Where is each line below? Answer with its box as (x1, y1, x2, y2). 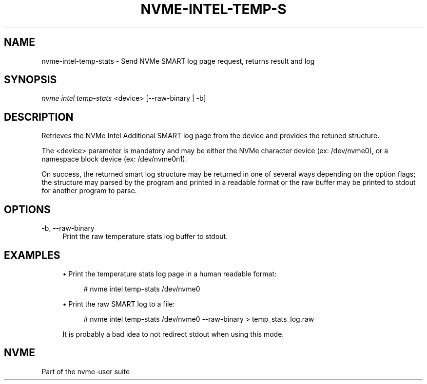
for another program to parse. (41, 186, 137, 195)
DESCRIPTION (4, 110, 74, 123)
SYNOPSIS (4, 73, 57, 86)
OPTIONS (4, 203, 51, 216)
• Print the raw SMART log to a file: (62, 299, 175, 308)
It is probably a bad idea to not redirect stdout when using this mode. (62, 329, 284, 338)
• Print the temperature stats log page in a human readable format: (62, 269, 277, 278)
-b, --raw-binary (41, 224, 95, 233)
